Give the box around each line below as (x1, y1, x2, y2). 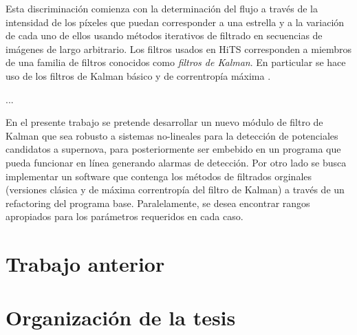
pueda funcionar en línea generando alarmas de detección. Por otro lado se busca (6, 155, 347, 169)
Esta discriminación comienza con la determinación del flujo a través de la (6, 1, 318, 15)
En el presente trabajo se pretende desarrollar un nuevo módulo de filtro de (6, 115, 323, 129)
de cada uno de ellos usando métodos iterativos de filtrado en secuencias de (6, 28, 323, 43)
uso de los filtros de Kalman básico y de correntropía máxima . (6, 68, 271, 83)
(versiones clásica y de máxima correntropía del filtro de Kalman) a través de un (6, 182, 345, 197)
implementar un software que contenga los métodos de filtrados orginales (6, 169, 312, 183)
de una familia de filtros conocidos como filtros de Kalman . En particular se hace (6, 55, 346, 69)
